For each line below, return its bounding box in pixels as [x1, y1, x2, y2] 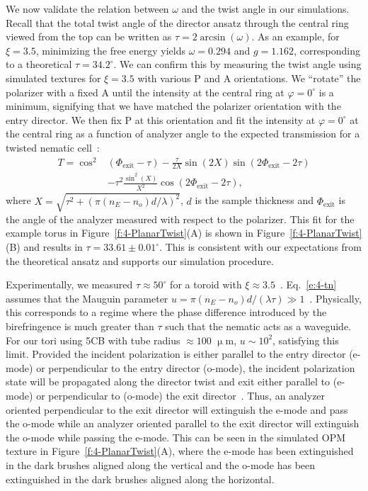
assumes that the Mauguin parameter [6, 290, 168, 305]
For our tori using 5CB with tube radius [6, 332, 180, 347]
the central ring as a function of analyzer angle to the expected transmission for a [6, 126, 360, 141]
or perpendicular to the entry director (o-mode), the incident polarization [36, 360, 355, 375]
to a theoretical [6, 57, 72, 72]
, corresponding [294, 43, 361, 57]
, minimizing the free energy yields [35, 43, 186, 57]
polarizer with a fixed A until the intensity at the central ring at [6, 84, 284, 99]
